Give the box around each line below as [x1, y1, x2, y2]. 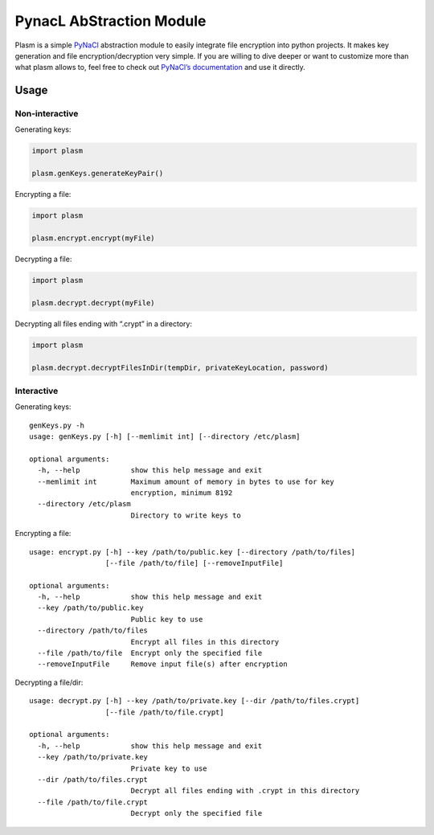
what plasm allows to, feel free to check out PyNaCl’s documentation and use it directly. [14, 63, 305, 72]
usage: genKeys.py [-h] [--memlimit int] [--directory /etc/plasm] [29, 432, 301, 441]
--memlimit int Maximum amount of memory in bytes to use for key [37, 477, 334, 486]
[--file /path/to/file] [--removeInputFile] [104, 559, 284, 567]
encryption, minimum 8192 [130, 488, 233, 497]
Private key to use [130, 763, 208, 773]
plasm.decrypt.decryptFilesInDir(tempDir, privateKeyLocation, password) [31, 362, 329, 372]
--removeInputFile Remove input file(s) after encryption [37, 660, 289, 669]
